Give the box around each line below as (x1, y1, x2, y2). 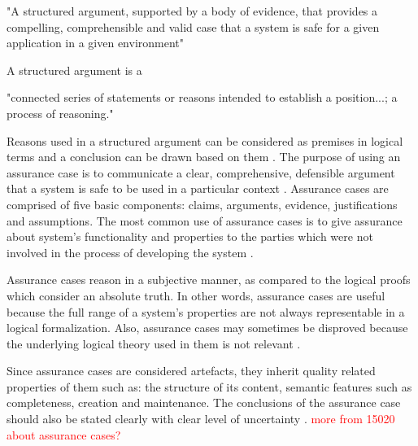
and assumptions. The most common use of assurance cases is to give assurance (7, 212, 403, 229)
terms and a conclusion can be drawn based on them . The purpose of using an (7, 148, 401, 165)
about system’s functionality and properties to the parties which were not (7, 228, 373, 245)
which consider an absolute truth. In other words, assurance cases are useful (7, 286, 385, 304)
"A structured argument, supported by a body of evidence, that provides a (7, 2, 378, 19)
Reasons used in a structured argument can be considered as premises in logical (7, 132, 403, 149)
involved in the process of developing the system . (7, 243, 254, 260)
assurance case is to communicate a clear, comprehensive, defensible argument (7, 164, 395, 181)
